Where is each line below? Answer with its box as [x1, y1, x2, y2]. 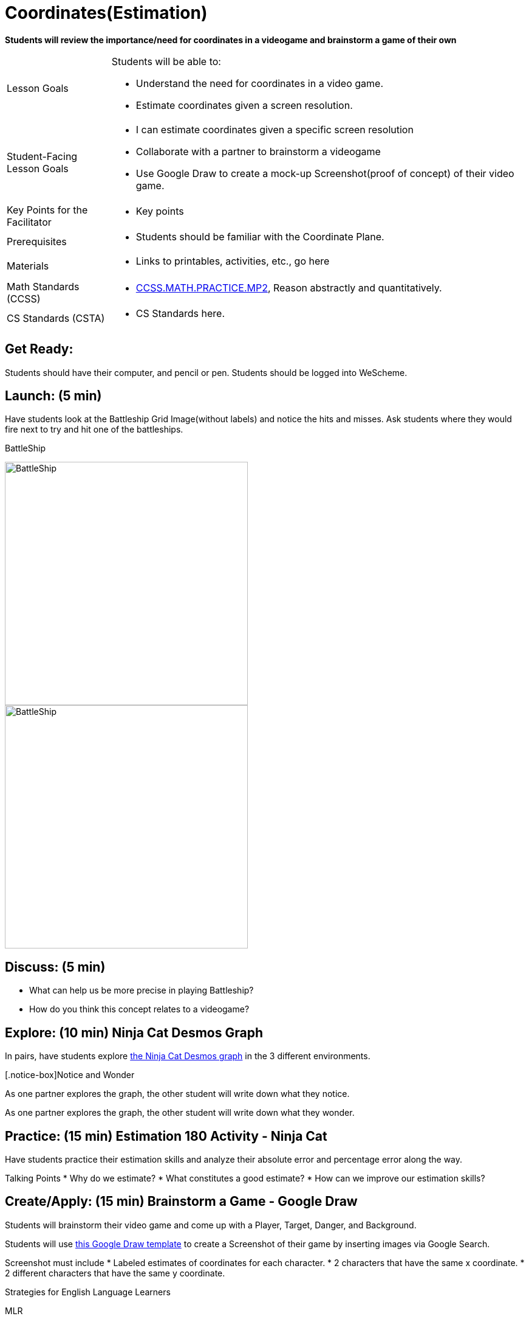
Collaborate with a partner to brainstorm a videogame [135, 145, 381, 158]
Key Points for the [7, 203, 88, 216]
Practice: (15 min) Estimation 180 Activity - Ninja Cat [5, 1128, 327, 1144]
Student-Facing [7, 150, 78, 162]
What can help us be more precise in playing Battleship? [29, 985, 254, 996]
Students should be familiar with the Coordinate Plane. [135, 230, 384, 243]
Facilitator [7, 215, 52, 228]
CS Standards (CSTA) [7, 311, 105, 324]
